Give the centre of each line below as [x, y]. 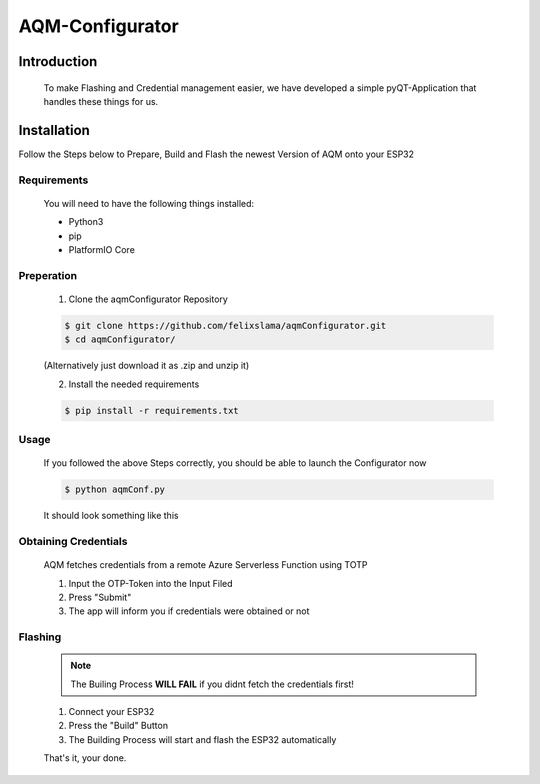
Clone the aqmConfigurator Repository [148, 299]
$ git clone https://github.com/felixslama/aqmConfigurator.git [225, 325]
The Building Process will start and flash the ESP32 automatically [202, 739]
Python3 [86, 222]
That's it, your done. [85, 758]
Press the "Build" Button [118, 726]
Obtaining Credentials [73, 541]
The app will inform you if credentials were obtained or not [189, 611]
